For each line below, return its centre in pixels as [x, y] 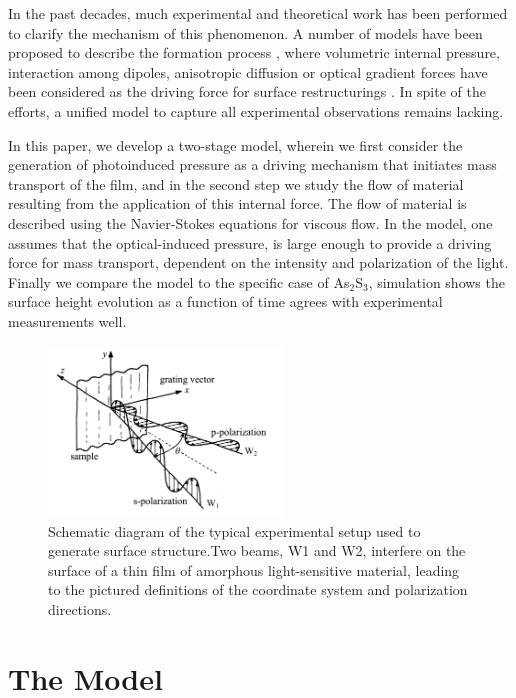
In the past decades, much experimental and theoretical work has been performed [258, 13]
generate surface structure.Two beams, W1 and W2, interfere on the [257, 550]
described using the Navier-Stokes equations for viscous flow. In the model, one [250, 222]
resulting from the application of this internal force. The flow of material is [237, 203]
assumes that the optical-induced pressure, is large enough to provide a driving [250, 242]
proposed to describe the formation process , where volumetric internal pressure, [254, 52]
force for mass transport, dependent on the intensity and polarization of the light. [258, 262]
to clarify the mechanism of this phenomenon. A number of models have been [245, 32]
